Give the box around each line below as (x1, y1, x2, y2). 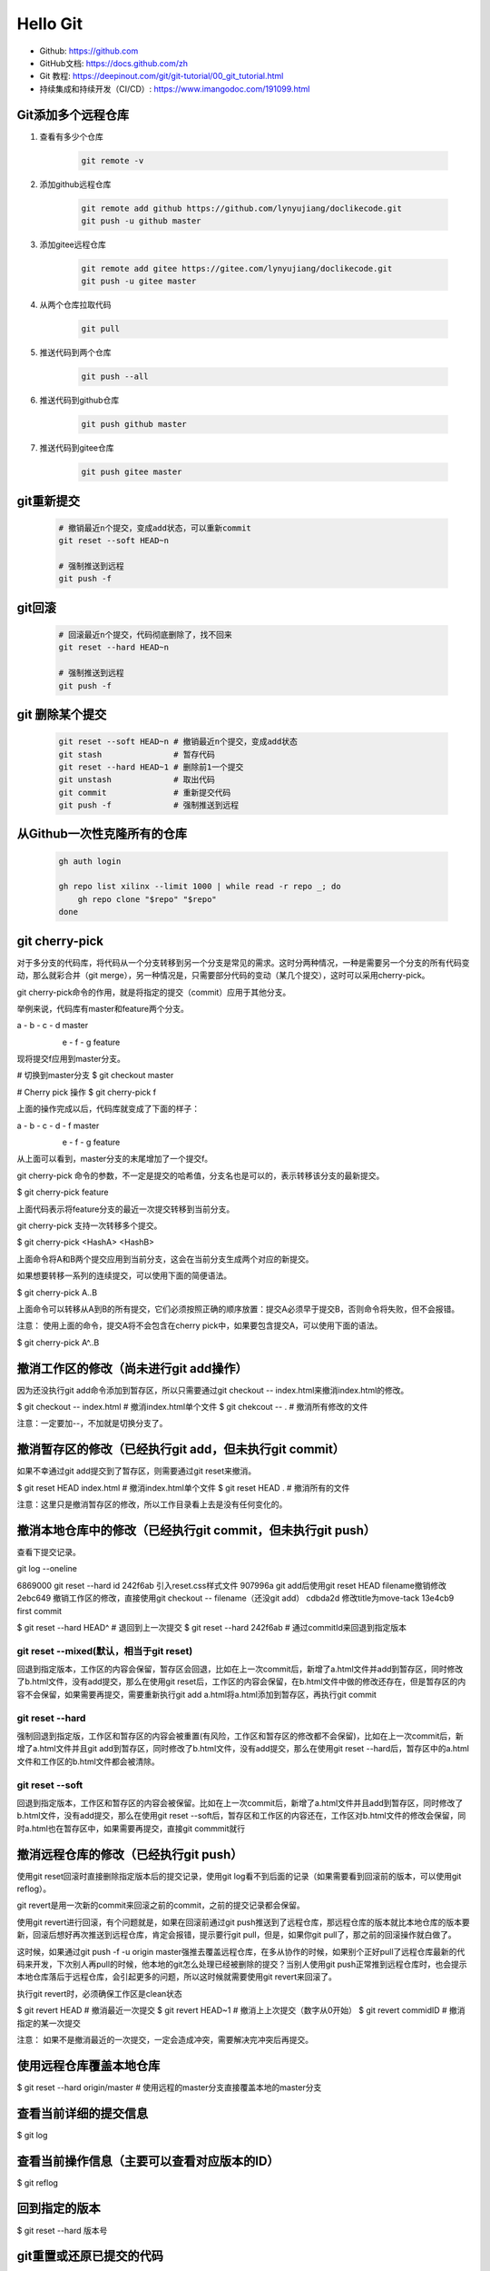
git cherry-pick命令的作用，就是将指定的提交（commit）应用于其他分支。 (16, 987, 291, 997)
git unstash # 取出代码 (58, 775, 215, 785)
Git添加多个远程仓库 (16, 107, 130, 123)
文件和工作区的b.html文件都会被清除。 (16, 1756, 161, 1767)
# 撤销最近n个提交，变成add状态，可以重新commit (58, 522, 251, 533)
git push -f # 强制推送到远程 (58, 800, 240, 810)
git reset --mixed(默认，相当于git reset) (16, 1644, 193, 1657)
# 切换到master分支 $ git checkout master (16, 1070, 174, 1081)
